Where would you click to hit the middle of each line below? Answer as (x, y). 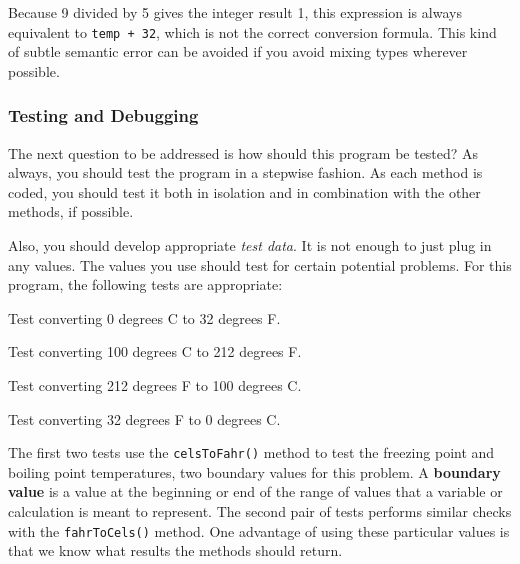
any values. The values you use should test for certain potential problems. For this (260, 264)
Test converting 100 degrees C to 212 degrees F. (155, 351)
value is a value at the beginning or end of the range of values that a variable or (255, 491)
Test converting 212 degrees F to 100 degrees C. (155, 385)
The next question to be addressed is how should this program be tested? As (243, 152)
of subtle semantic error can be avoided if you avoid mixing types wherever (238, 51)
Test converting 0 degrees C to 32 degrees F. (144, 317)
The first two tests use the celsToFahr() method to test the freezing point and (251, 452)
